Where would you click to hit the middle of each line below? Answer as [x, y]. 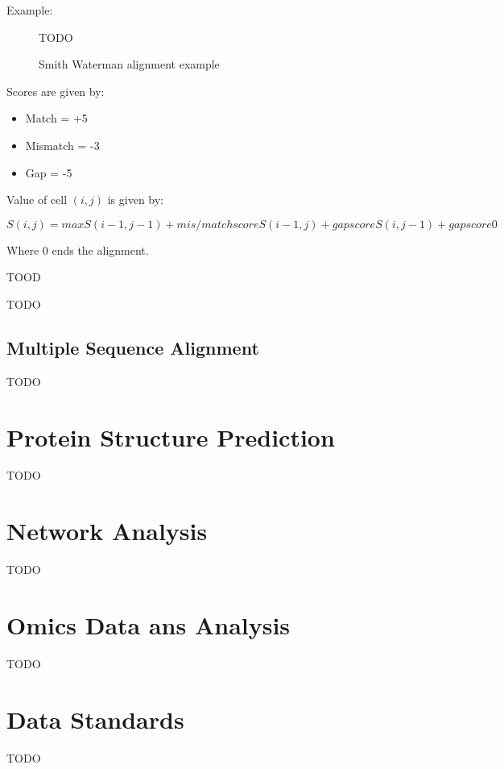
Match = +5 [56, 118]
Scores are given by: [56, 91]
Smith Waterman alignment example [129, 64]
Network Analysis [107, 531]
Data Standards [95, 719]
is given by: [136, 200]
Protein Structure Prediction [171, 436]
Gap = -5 [49, 172]
